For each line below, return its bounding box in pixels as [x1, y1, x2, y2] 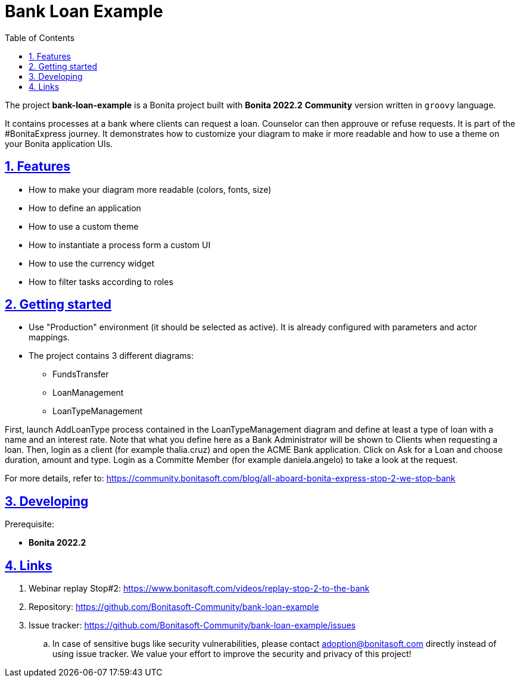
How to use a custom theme [29, 221, 139, 231]
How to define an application [29, 202, 141, 213]
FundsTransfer [52, 369, 109, 380]
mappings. [29, 332, 70, 343]
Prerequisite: [5, 519, 55, 530]
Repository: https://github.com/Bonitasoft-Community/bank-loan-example [29, 602, 319, 612]
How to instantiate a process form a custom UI [29, 239, 211, 250]
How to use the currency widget [29, 258, 154, 268]
